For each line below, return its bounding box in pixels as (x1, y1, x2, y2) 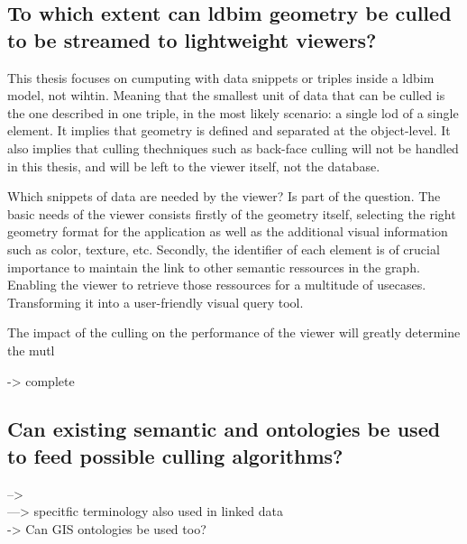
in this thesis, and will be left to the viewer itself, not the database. (7, 156, 380, 175)
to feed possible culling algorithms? (7, 441, 343, 469)
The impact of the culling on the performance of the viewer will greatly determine (7, 323, 461, 342)
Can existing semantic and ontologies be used (7, 415, 441, 443)
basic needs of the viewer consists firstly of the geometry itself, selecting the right (7, 204, 456, 223)
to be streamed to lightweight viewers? (7, 25, 377, 53)
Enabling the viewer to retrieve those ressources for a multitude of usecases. (7, 275, 426, 294)
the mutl (7, 340, 55, 359)
